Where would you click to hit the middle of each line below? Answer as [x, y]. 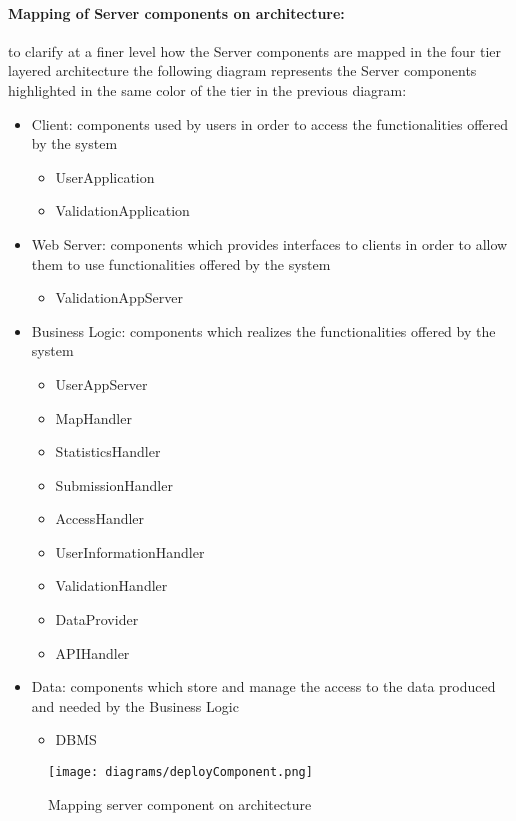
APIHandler [92, 652]
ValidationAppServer [119, 297]
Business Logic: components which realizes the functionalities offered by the [263, 330]
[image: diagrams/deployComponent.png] [180, 772]
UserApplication [105, 176]
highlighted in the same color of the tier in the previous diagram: [207, 89]
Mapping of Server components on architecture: [176, 12]
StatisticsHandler [108, 451]
